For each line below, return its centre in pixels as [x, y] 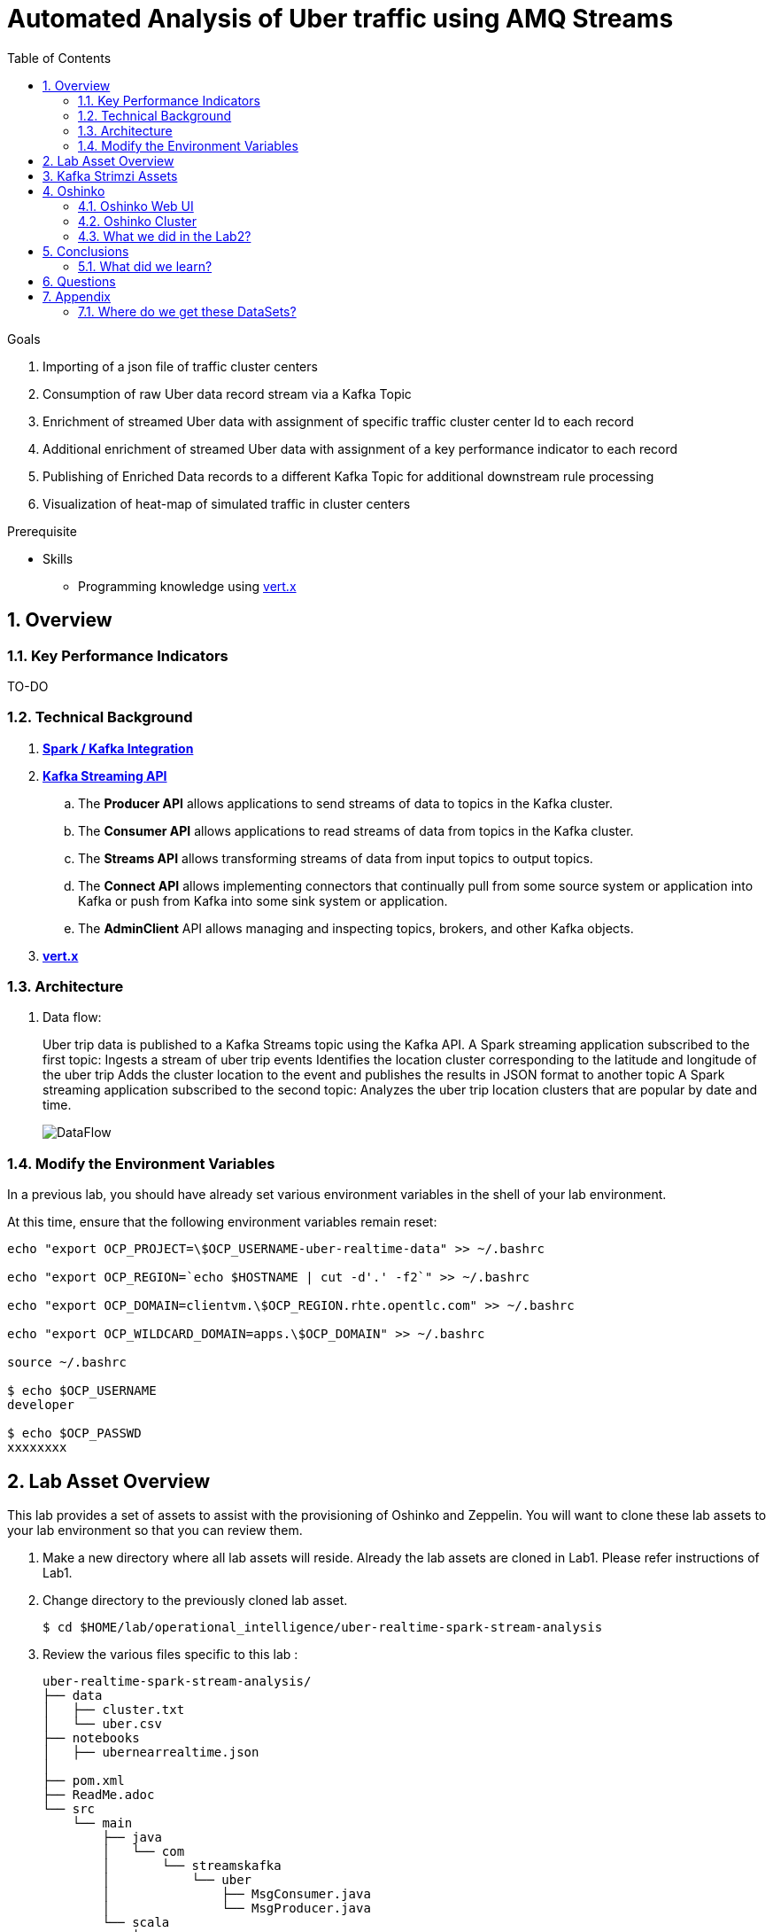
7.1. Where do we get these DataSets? [187, 311]
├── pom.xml [84, 1781]
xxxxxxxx [37, 1448]
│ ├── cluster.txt [114, 1710]
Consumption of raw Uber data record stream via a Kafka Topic [227, 393]
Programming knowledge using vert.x [187, 586]
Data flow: [72, 1017]
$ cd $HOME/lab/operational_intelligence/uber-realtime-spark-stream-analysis [323, 1628]
